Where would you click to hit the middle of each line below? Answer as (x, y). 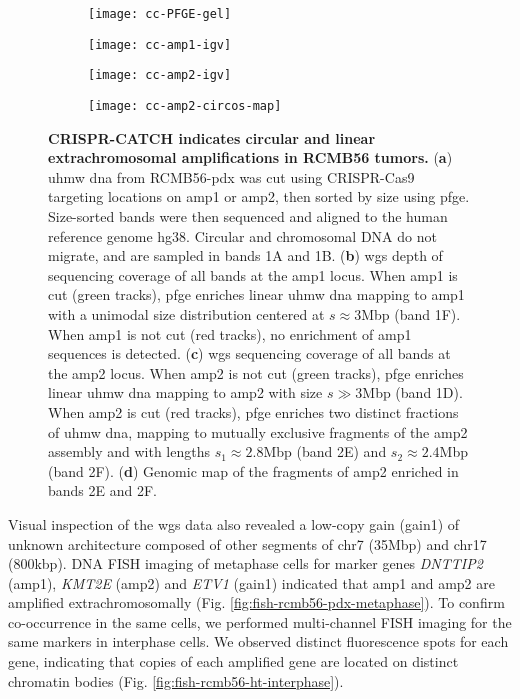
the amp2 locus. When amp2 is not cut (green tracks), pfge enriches (256, 372)
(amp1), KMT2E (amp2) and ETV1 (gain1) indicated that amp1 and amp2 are (251, 582)
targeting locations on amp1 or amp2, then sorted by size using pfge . (259, 196)
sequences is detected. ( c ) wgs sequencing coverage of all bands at (249, 353)
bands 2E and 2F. (102, 490)
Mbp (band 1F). (411, 313)
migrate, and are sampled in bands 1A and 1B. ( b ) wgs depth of (245, 255)
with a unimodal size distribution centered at (186, 313)
